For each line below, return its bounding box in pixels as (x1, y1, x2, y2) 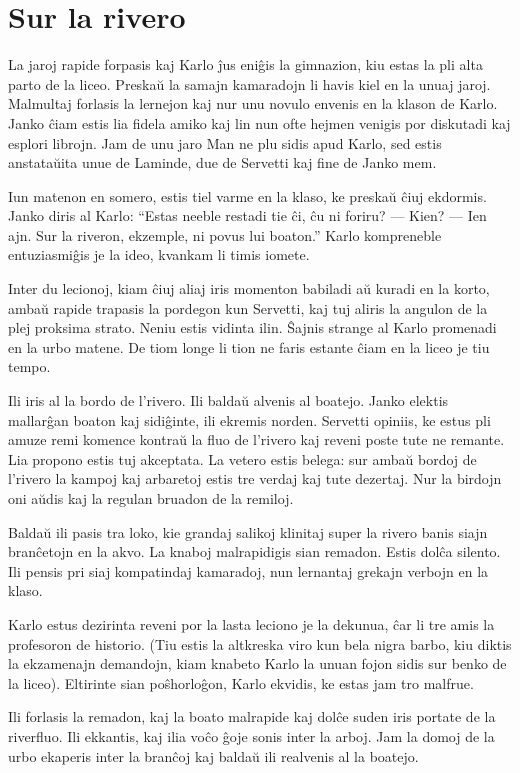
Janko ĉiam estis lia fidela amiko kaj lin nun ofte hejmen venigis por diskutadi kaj (8, 112, 511, 133)
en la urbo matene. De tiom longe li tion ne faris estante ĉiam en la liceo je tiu (8, 336, 490, 357)
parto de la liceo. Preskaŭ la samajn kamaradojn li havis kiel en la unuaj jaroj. (8, 73, 491, 94)
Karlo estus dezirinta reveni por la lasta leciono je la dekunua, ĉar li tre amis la (8, 613, 495, 634)
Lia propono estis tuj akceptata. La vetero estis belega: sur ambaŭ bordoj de (8, 448, 477, 469)
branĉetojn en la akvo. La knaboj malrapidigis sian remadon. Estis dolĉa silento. (8, 541, 501, 562)
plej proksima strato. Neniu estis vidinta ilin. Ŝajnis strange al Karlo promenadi (8, 317, 497, 338)
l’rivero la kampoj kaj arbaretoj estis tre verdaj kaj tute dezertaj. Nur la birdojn (8, 468, 502, 489)
